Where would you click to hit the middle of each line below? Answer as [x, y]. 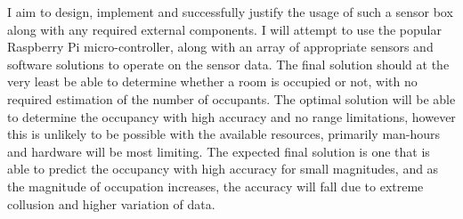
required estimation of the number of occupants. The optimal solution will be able [231, 98]
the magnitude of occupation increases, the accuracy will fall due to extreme [215, 186]
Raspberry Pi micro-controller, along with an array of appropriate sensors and [220, 47]
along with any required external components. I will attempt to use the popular [224, 29]
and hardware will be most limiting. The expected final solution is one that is [219, 151]
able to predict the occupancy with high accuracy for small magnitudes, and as [223, 169]
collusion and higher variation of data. [111, 203]
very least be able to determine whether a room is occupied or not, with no [212, 81]
